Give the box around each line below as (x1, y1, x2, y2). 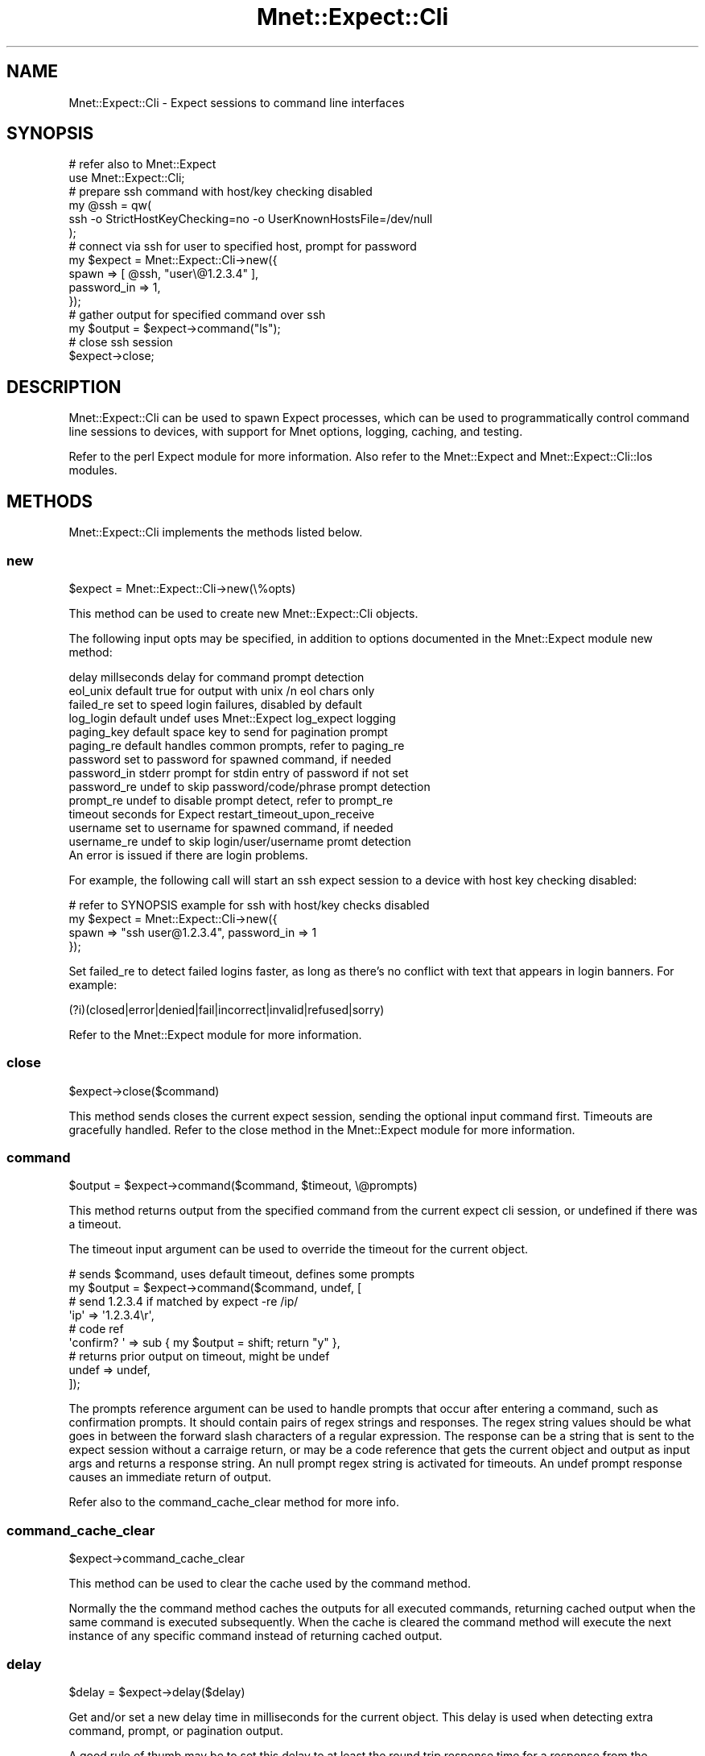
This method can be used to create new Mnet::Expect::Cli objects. (68, 606, 418, 620)
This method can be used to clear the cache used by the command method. (68, 1576, 471, 1591)
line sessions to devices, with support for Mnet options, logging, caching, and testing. (68, 425, 523, 439)
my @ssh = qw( (68, 198, 152, 213)
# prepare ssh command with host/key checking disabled (68, 184, 373, 199)
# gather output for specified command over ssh (68, 308, 326, 322)
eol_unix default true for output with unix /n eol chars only (68, 683, 375, 698)
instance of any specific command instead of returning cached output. (68, 1629, 443, 1643)
